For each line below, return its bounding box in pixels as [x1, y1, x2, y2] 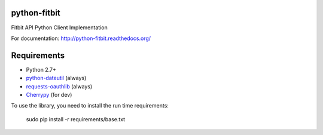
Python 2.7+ [26, 66, 57, 73]
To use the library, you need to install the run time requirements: [11, 102, 169, 109]
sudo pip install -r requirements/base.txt [26, 115, 126, 122]
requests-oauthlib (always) [26, 82, 93, 90]
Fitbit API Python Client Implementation [11, 24, 108, 31]
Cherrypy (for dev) [26, 91, 72, 98]
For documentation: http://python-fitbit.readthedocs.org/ [11, 35, 151, 42]
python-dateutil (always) [26, 75, 87, 82]
